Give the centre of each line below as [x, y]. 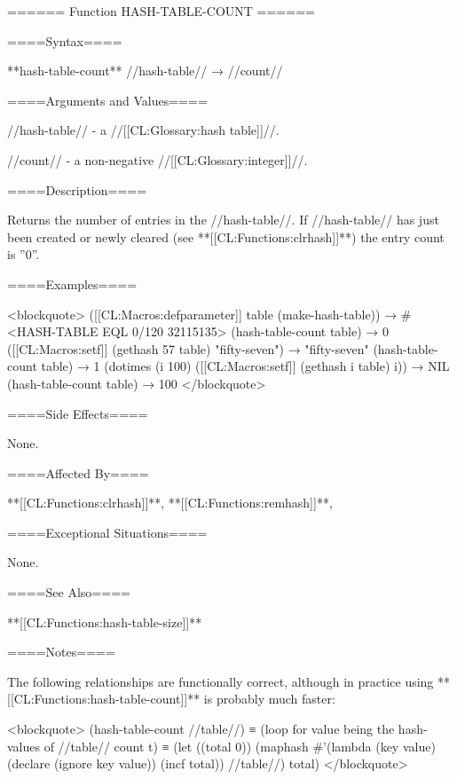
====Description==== [77, 189]
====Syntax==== [65, 40]
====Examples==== [72, 283]
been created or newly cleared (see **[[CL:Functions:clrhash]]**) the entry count [226, 236]
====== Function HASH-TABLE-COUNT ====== [161, 11]
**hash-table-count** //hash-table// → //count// [145, 71]
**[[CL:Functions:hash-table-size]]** [105, 622]
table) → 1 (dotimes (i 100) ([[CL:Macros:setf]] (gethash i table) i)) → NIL [245, 366]
